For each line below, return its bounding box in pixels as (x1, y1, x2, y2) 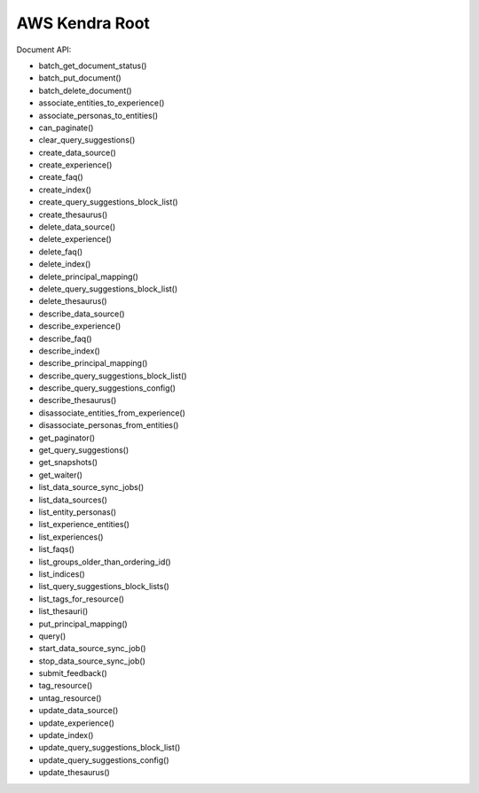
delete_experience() (38, 234, 113, 245)
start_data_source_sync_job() (38, 643, 146, 654)
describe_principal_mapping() (38, 358, 148, 369)
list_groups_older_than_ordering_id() (38, 556, 172, 567)
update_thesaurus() (38, 767, 110, 778)
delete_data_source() (38, 222, 116, 232)
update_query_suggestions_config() (38, 754, 169, 766)
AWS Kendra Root (16, 13, 151, 33)
